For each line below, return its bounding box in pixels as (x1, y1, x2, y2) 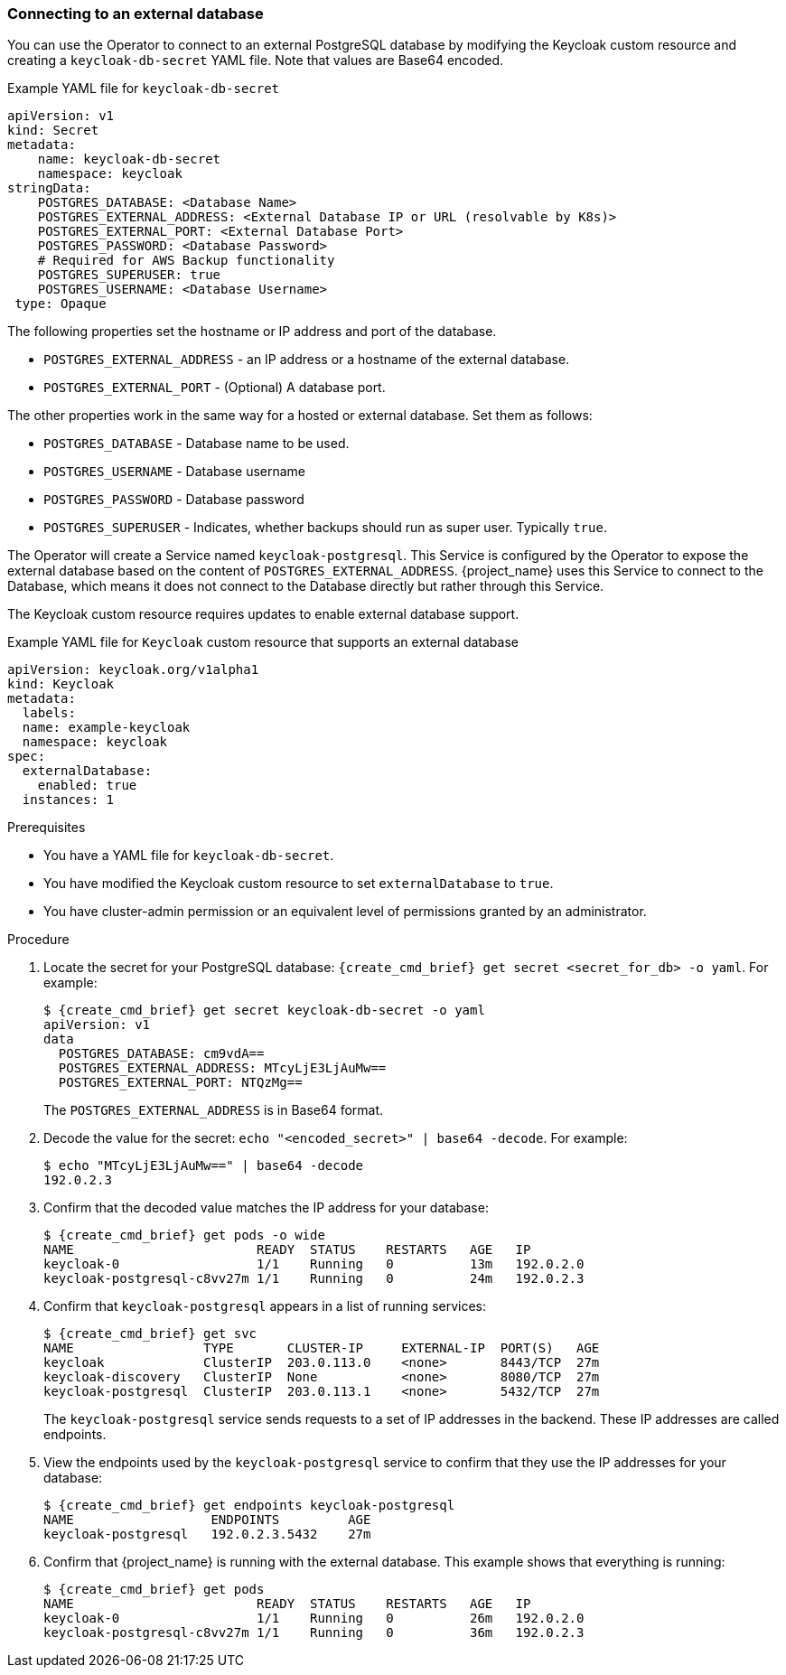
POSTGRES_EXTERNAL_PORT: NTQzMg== (58, 1075, 303, 1090)
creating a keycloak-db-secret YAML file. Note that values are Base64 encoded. (7, 52, 504, 69)
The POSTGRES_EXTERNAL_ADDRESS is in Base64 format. (43, 1102, 384, 1118)
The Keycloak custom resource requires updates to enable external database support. (7, 606, 519, 622)
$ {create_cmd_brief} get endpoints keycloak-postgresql (43, 1498, 455, 1513)
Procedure (7, 931, 70, 948)
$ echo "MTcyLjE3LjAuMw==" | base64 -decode (43, 1158, 364, 1174)
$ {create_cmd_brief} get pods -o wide (43, 1228, 325, 1243)
